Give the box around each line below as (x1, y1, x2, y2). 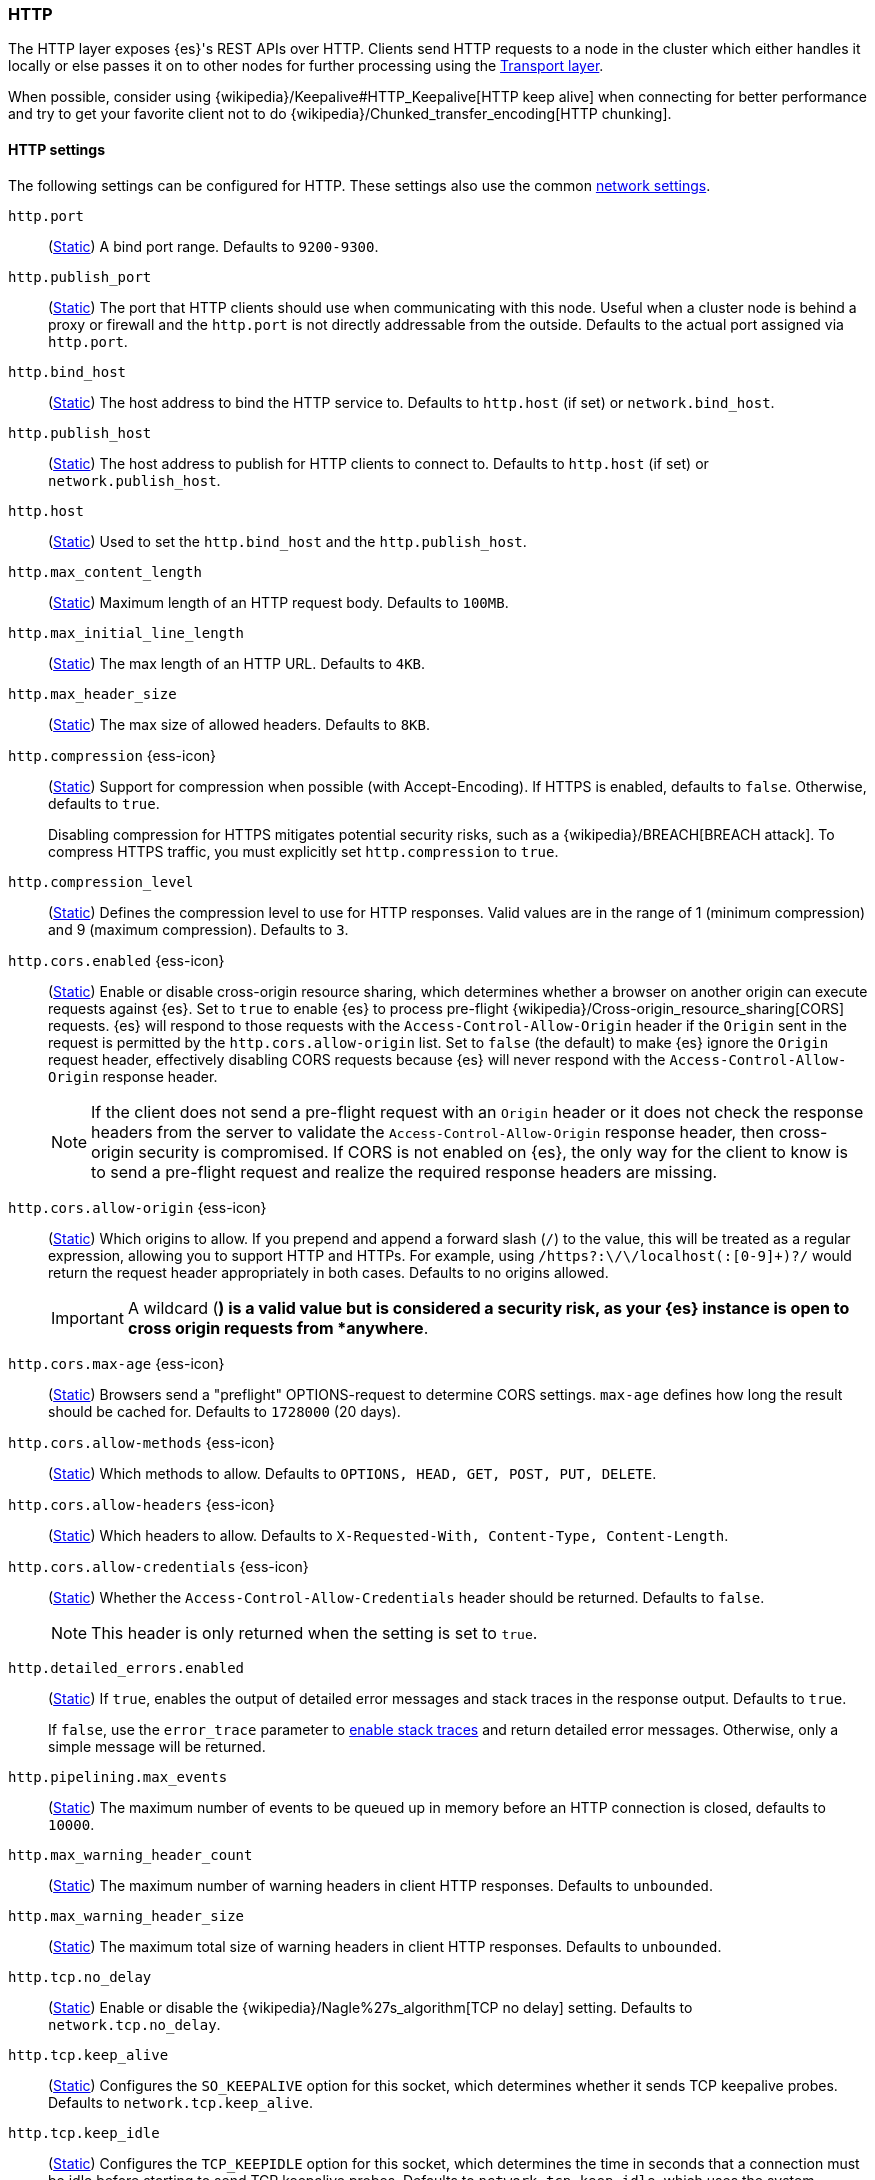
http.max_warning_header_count (8, 1846, 253, 1863)
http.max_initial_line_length (8, 624, 245, 641)
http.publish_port (8, 268, 152, 285)
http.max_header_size (8, 685, 177, 702)
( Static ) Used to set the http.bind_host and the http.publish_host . (48, 532, 527, 550)
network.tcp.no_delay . (48, 2015, 221, 2033)
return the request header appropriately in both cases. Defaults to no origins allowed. (48, 1263, 609, 1281)
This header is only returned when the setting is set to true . (91, 1622, 538, 1643)
